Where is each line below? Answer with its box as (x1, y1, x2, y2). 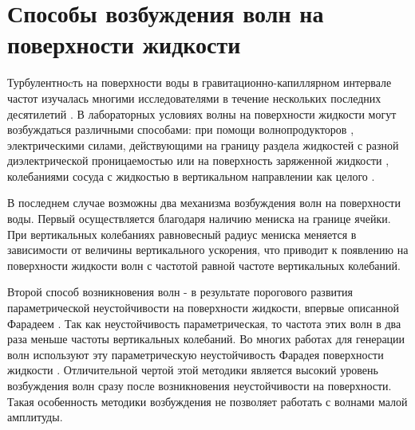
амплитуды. (7, 408, 63, 425)
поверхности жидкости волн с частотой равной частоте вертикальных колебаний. (7, 256, 401, 273)
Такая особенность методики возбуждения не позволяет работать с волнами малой (7, 393, 408, 409)
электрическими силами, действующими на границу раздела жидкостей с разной (7, 136, 399, 153)
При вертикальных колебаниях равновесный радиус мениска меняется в (7, 225, 357, 242)
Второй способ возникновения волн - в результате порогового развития (7, 283, 354, 300)
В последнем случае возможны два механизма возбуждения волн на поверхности (7, 194, 401, 211)
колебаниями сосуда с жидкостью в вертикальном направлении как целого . (7, 167, 375, 184)
